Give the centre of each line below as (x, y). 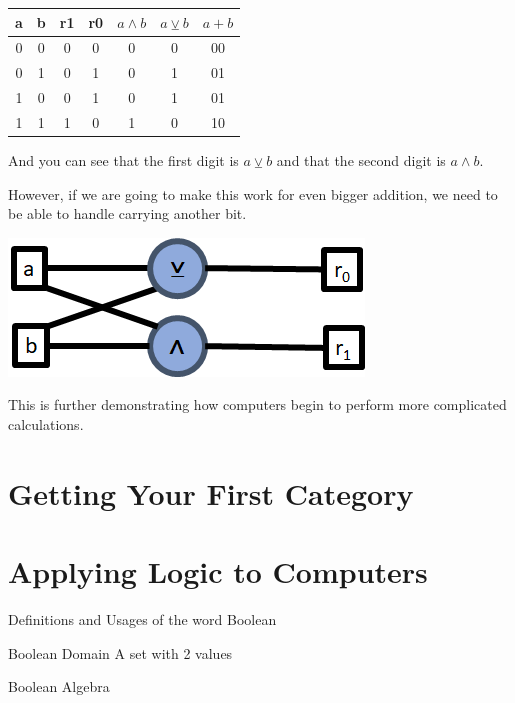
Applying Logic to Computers (218, 571)
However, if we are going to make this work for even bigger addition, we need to (253, 193)
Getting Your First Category (211, 492)
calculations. (46, 423)
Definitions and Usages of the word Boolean (142, 619)
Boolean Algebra (59, 686)
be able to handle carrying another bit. (127, 213)
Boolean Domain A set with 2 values (120, 652)
